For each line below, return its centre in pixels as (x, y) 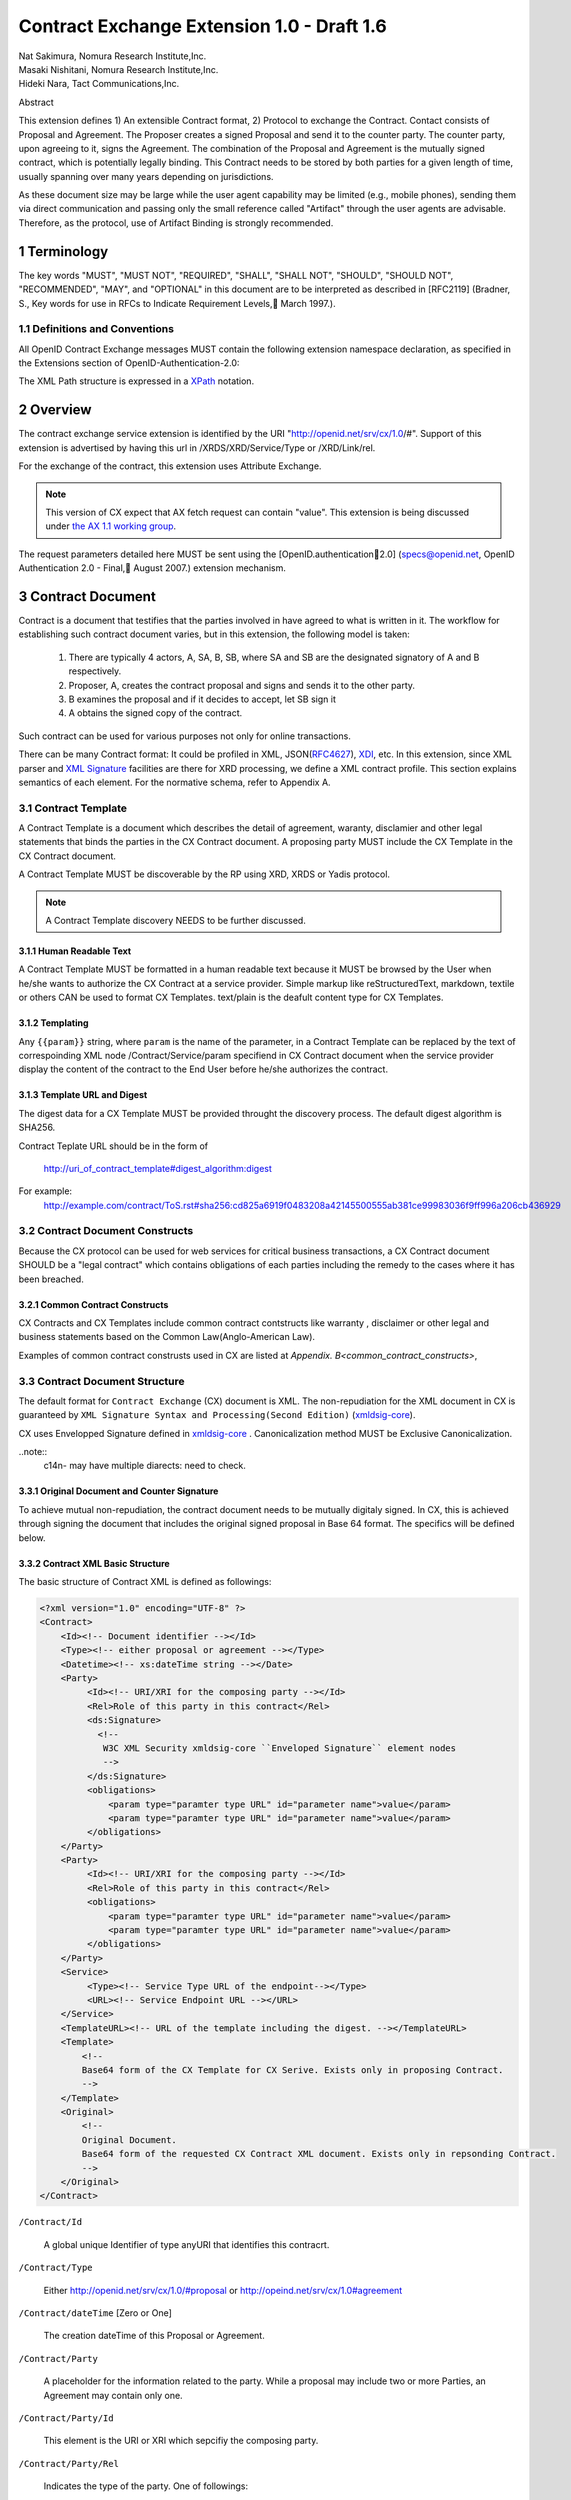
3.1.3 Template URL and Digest (83, 1095)
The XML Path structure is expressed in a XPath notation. (136, 381)
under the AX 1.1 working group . (111, 526)
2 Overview (55, 410)
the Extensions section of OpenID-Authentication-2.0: (129, 363)
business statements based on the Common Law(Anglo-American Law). (166, 1337)
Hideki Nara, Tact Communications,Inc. (99, 84)
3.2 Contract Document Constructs (106, 1231)
